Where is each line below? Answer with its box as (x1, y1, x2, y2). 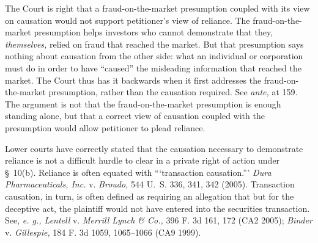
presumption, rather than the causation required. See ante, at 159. (48, 85, 298, 98)
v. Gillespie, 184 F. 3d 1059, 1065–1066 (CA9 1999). (5, 225, 201, 238)
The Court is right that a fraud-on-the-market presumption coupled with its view (5, 2, 310, 14)
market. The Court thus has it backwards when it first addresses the (5, 73, 262, 86)
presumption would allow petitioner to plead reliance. (5, 121, 205, 134)
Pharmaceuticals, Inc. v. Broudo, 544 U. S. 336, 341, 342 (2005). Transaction (5, 178, 295, 190)
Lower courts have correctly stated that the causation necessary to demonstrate (5, 142, 303, 154)
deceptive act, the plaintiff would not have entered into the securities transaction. (5, 201, 310, 214)
